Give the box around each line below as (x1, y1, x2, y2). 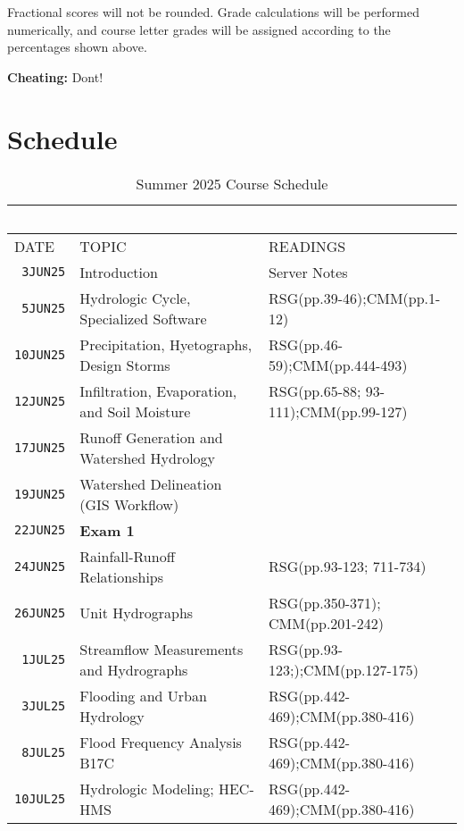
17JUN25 (14, 440, 66, 455)
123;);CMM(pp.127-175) (269, 659, 419, 680)
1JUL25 (21, 651, 66, 667)
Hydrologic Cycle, (79, 287, 191, 308)
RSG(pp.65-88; (269, 380, 361, 401)
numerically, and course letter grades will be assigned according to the (7, 20, 391, 38)
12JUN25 (14, 393, 66, 408)
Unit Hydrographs (79, 602, 194, 623)
